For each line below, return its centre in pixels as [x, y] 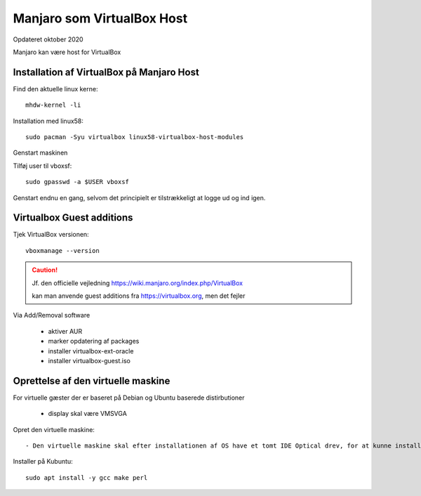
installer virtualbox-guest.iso [89, 361]
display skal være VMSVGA [88, 414]
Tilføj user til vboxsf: [42, 166]
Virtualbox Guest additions [73, 218]
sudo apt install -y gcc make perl [87, 477]
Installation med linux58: [48, 121]
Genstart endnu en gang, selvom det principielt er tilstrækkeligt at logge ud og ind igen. [139, 197]
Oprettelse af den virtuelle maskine [92, 380]
